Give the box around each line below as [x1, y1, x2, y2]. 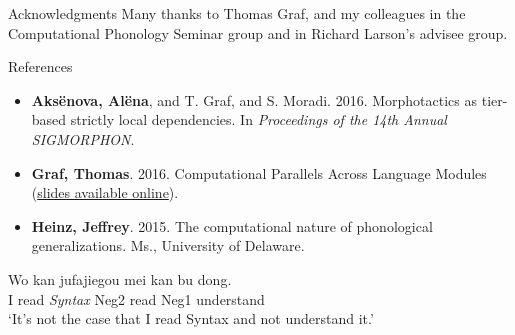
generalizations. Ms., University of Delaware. [31, 235, 305, 256]
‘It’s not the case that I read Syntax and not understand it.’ [8, 308, 374, 329]
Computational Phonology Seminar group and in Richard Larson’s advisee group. [8, 22, 508, 43]
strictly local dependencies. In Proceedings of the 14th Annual [70, 109, 447, 130]
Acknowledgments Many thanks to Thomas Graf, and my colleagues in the [8, 3, 466, 23]
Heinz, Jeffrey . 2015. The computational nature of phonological [31, 215, 433, 236]
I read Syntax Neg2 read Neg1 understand [8, 288, 265, 309]
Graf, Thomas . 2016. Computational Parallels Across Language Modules [31, 162, 487, 183]
